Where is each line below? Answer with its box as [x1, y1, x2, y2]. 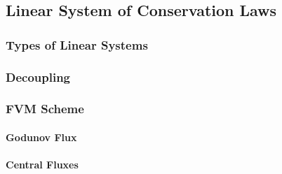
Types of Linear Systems [6, 36, 148, 53]
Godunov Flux [6, 129, 77, 144]
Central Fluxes [6, 157, 79, 172]
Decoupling [6, 68, 71, 85]
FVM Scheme [6, 100, 84, 117]
